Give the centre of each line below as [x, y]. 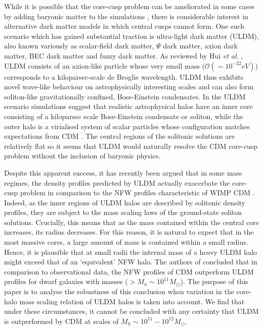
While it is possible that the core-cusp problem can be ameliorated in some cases [129, 6]
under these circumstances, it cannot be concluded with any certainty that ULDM [131, 311]
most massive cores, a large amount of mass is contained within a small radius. [126, 242]
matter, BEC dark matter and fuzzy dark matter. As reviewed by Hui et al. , [124, 55]
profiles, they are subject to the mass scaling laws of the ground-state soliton [123, 212]
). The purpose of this [214, 281]
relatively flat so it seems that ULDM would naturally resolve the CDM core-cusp [131, 146]
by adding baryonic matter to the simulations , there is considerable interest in [126, 16]
